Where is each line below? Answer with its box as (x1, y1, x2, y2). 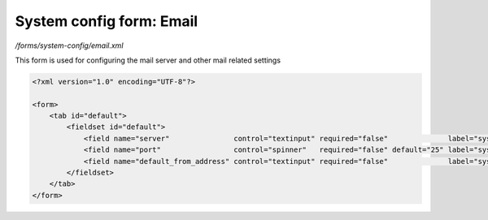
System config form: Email (15, 12, 198, 30)
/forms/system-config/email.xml (15, 41, 124, 50)
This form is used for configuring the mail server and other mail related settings (15, 55, 281, 65)
